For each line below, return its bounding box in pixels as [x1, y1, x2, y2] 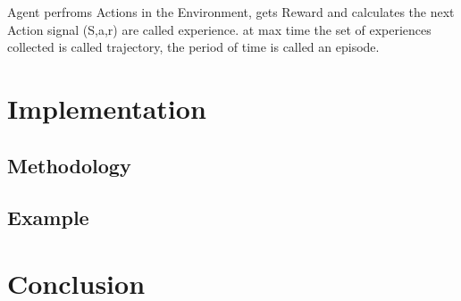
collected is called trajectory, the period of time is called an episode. [7, 38, 380, 56]
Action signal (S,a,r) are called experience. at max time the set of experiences [7, 20, 432, 38]
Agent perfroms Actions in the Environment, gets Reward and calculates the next [7, 3, 455, 21]
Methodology [7, 151, 131, 179]
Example [7, 204, 89, 231]
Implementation [7, 89, 206, 126]
